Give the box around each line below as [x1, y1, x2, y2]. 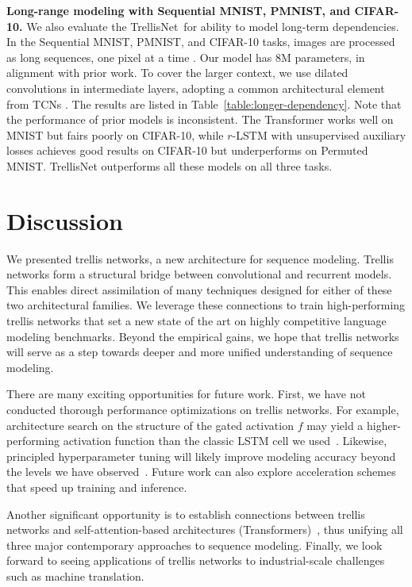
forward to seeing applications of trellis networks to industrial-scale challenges [6, 552, 385, 569]
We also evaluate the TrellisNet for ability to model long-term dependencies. [26, 17, 399, 34]
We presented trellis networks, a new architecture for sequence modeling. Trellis [6, 250, 394, 267]
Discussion [6, 204, 123, 236]
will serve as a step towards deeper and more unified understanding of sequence [6, 343, 393, 360]
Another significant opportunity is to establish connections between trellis [6, 505, 365, 522]
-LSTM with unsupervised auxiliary [232, 126, 406, 143]
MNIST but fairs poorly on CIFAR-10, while [6, 126, 224, 143]
